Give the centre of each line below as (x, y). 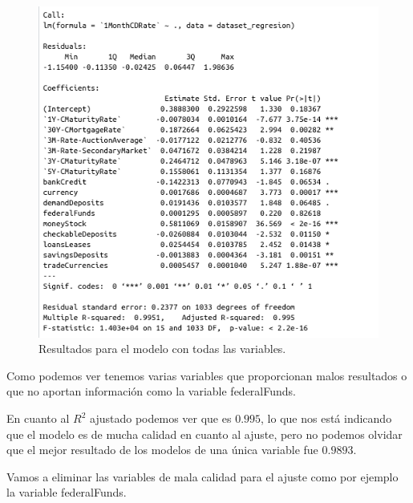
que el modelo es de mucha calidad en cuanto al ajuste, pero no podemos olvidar (204, 434)
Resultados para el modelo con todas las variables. (162, 349)
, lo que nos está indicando (326, 418)
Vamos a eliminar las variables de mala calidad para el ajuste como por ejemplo (202, 476)
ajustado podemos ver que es (161, 418)
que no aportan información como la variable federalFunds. (151, 391)
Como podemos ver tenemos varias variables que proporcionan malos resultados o (207, 375)
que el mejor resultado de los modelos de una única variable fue (162, 450)
